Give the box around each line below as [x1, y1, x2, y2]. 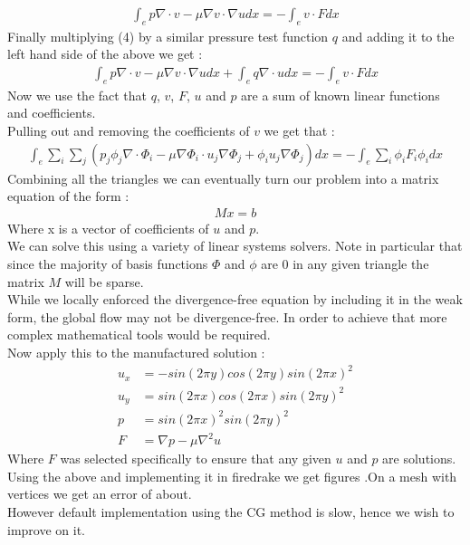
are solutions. [382, 449, 456, 468]
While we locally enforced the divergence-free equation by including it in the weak [7, 290, 463, 309]
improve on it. [7, 520, 85, 539]
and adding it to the [341, 26, 455, 45]
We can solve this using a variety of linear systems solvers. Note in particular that [7, 236, 463, 255]
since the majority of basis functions [7, 254, 208, 273]
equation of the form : [7, 186, 129, 206]
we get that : [264, 121, 335, 140]
